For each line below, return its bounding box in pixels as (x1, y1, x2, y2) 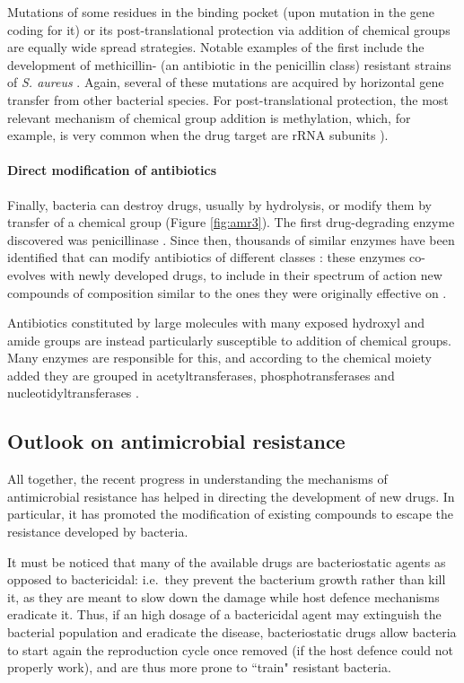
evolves (7, 265, 46, 284)
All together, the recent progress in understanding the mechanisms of (7, 469, 388, 488)
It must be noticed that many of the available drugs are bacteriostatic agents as (7, 552, 446, 571)
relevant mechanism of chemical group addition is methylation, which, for (7, 108, 411, 127)
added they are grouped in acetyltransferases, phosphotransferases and (7, 365, 395, 384)
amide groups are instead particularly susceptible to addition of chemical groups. (7, 330, 451, 349)
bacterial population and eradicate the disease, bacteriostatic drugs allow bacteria (7, 623, 457, 642)
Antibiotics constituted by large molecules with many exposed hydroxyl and (7, 313, 425, 332)
